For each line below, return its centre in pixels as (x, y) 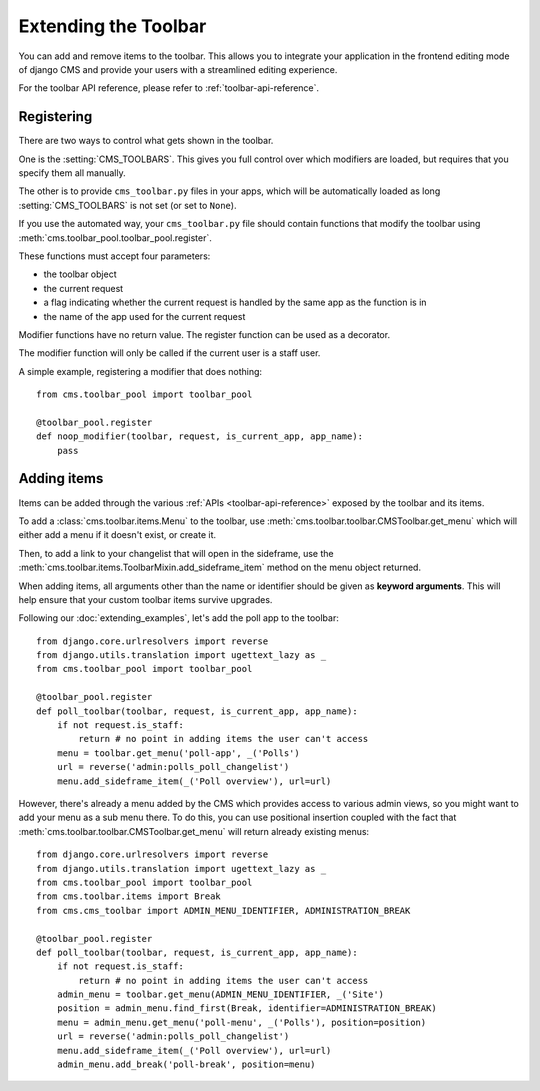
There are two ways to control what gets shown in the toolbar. (146, 141)
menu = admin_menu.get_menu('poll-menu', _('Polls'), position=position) (241, 1022)
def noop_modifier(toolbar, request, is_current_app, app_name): (200, 436)
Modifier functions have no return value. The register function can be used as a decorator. (204, 334)
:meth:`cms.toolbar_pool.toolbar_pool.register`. (115, 237)
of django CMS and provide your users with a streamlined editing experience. (178, 69)
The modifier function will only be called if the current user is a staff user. (169, 353)
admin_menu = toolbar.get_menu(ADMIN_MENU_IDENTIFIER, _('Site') (220, 994)
